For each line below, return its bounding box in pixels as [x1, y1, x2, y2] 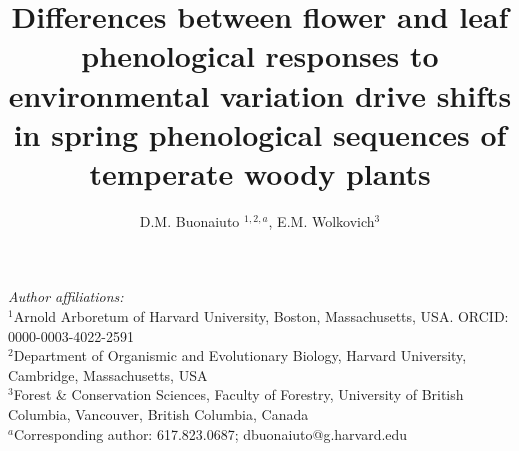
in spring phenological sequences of [13, 113, 507, 154]
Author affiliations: [8, 286, 124, 307]
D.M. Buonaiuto [139, 210, 240, 231]
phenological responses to [81, 35, 439, 76]
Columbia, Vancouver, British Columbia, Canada [8, 404, 309, 425]
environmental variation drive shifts [8, 74, 512, 115]
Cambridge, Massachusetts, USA [8, 364, 208, 385]
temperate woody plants [89, 152, 431, 193]
